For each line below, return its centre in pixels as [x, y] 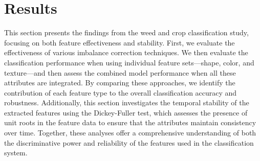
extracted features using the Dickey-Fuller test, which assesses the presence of [126, 112]
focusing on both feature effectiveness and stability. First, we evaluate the [120, 42]
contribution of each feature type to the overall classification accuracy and [121, 92]
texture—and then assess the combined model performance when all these [120, 72]
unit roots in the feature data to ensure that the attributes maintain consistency [130, 122]
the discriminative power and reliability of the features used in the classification [129, 142]
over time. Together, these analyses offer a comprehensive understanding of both [130, 133]
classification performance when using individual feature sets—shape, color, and [129, 62]
